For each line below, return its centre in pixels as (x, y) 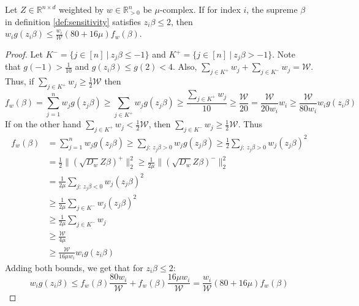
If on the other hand (43, 124)
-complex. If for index (200, 9)
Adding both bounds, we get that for (74, 267)
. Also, (185, 66)
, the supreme (272, 9)
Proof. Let (24, 54)
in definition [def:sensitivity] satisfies (73, 21)
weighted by (81, 9)
